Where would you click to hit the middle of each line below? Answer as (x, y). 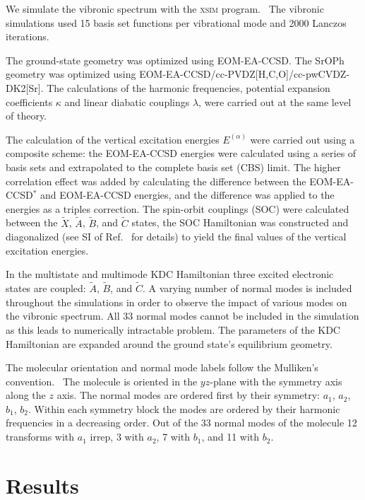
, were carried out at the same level (275, 101)
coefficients (29, 101)
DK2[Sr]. (25, 87)
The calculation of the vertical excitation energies (113, 139)
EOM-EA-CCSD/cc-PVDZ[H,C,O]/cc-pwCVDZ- (245, 74)
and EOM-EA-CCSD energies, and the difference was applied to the (187, 195)
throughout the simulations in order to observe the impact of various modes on (176, 302)
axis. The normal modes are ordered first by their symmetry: (188, 395)
